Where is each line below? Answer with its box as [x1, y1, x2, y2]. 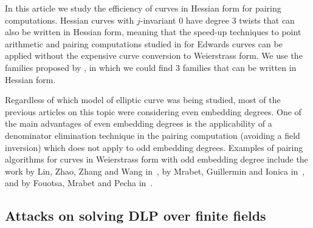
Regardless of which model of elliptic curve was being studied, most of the [5, 93, 281, 106]
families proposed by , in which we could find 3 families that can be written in [5, 61, 297, 73]
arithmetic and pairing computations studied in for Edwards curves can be [5, 37, 283, 50]
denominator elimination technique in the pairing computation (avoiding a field [5, 129, 300, 141]
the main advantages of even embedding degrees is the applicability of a [5, 117, 272, 130]
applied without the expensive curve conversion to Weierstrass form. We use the [5, 49, 303, 62]
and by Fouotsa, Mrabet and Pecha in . [5, 176, 153, 189]
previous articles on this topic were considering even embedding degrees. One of [5, 105, 301, 118]
